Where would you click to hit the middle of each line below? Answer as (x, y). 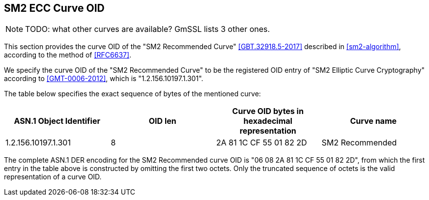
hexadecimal (268, 121)
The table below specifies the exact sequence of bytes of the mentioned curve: (132, 94)
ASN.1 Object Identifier (57, 121)
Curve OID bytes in (268, 111)
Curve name (373, 121)
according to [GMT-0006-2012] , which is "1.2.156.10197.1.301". (104, 79)
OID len (162, 121)
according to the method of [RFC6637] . (68, 55)
